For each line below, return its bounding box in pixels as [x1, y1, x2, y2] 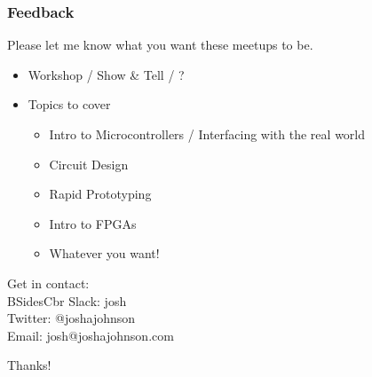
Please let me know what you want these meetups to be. [7, 35, 313, 54]
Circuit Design [49, 154, 129, 173]
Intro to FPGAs [49, 214, 137, 232]
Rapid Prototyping [49, 185, 152, 203]
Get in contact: [7, 273, 90, 292]
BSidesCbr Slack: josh [7, 291, 127, 310]
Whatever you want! [49, 244, 160, 263]
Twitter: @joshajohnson [7, 309, 136, 327]
